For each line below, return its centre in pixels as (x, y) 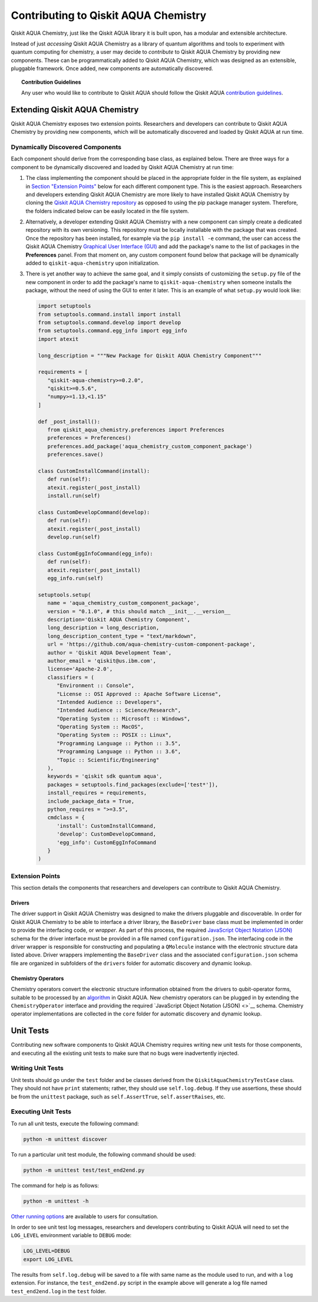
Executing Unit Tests (41, 1112)
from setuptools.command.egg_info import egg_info (113, 331)
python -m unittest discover (65, 1139)
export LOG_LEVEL (48, 1259)
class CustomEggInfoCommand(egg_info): (95, 553)
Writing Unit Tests (37, 1068)
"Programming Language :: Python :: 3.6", (119, 752)
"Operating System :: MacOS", (100, 727)
